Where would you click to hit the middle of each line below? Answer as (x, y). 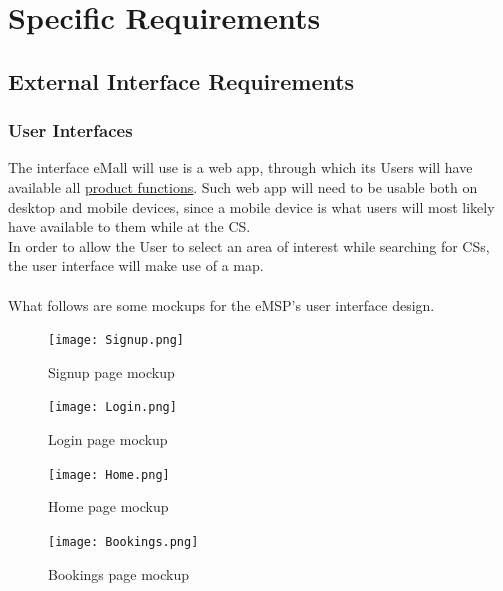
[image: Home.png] (109, 474)
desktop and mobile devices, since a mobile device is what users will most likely (251, 206)
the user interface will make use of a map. (136, 265)
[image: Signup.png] (116, 340)
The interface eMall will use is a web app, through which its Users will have (240, 167)
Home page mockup (108, 506)
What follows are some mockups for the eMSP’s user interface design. (221, 304)
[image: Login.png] (112, 407)
